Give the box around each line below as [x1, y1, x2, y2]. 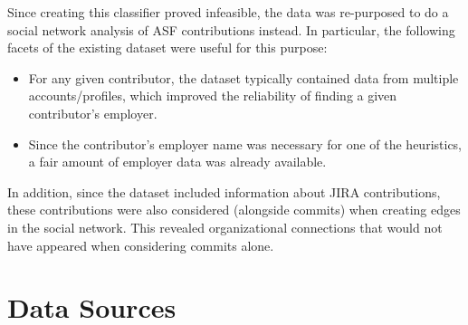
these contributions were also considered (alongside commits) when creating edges [7, 200, 461, 219]
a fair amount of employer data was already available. [28, 152, 327, 171]
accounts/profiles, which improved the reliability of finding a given [28, 86, 397, 105]
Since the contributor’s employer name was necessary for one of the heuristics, [28, 134, 463, 153]
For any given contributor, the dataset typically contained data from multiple [28, 68, 459, 87]
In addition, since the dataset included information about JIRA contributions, [7, 182, 441, 201]
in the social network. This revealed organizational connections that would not [7, 217, 443, 236]
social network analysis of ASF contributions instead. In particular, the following [7, 20, 455, 39]
